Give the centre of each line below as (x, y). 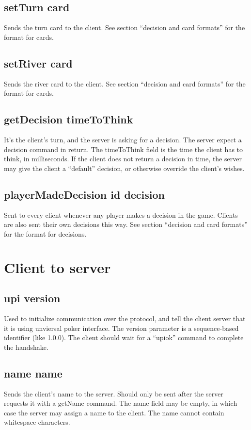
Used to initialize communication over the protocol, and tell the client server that (125, 318)
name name (33, 373)
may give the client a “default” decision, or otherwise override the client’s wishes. (124, 168)
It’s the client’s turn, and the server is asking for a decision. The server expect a (123, 139)
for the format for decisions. (45, 233)
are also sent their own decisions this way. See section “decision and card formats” (126, 224)
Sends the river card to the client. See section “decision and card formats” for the (125, 83)
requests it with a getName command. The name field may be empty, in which (121, 403)
